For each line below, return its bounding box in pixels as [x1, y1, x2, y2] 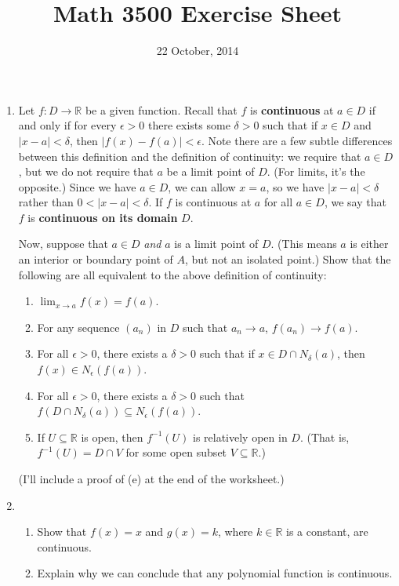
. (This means [270, 235, 337, 252]
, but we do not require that [18, 163, 154, 180]
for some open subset [125, 444, 227, 460]
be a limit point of [166, 163, 255, 180]
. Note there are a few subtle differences [201, 132, 393, 148]
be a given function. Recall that [85, 101, 238, 118]
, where [217, 523, 253, 540]
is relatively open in [193, 428, 288, 445]
